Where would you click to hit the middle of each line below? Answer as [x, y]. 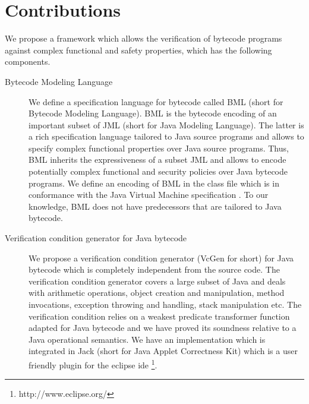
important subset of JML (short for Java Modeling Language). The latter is [166, 124]
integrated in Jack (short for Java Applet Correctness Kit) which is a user [163, 351]
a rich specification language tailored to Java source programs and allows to [166, 136]
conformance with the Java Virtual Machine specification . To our [149, 195]
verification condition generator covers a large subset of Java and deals [157, 281]
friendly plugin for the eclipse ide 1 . [93, 364]
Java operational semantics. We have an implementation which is [147, 339]
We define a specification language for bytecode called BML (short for [156, 101]
